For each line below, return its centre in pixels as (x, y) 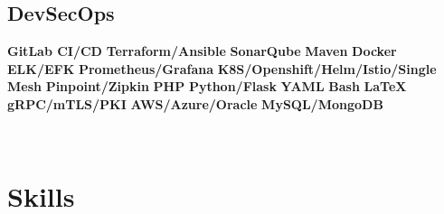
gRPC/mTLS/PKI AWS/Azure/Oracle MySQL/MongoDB (195, 103)
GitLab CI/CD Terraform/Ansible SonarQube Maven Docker (202, 51)
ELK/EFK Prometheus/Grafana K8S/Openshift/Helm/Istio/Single (222, 68)
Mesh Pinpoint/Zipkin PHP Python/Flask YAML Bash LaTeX (207, 86)
